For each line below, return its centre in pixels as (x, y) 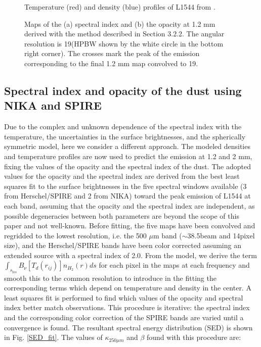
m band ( (167, 235)
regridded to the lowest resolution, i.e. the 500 (75, 235)
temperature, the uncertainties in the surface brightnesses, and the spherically (125, 136)
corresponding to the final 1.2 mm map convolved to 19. (111, 63)
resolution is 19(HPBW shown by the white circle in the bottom (124, 43)
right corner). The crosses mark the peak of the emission (112, 53)
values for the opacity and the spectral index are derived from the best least (122, 176)
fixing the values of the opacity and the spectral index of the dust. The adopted (127, 166)
